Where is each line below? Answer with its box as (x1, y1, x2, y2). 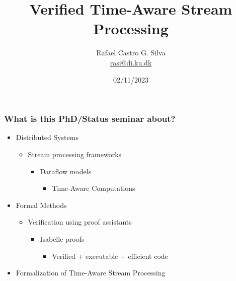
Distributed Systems (16, 132, 78, 143)
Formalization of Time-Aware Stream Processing (16, 267, 166, 278)
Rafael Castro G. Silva (96, 47, 166, 58)
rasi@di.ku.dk (110, 57, 152, 67)
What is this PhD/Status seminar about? (4, 112, 176, 125)
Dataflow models (40, 166, 92, 176)
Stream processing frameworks (28, 149, 122, 159)
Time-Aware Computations (52, 183, 135, 193)
